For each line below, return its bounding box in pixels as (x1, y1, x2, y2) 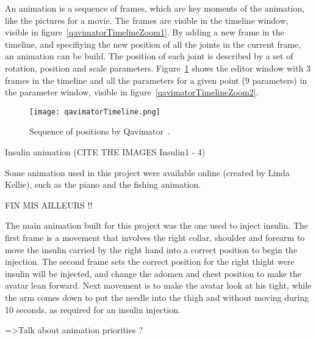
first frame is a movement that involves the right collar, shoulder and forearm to (5, 231, 305, 243)
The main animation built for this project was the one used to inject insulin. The (5, 219, 309, 232)
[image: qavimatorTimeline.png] (29, 107, 160, 116)
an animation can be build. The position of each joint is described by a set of (5, 50, 293, 62)
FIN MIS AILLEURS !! (5, 198, 93, 211)
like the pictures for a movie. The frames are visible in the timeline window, (5, 13, 289, 26)
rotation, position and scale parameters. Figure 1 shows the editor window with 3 (5, 61, 311, 74)
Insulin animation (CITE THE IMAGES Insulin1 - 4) (5, 146, 206, 158)
